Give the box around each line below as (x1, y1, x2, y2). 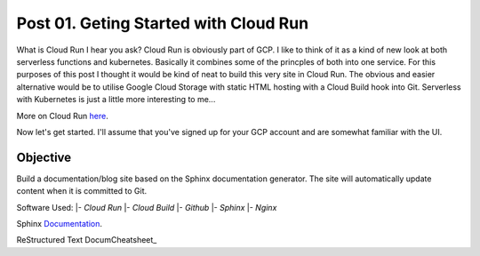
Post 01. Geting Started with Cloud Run (16, 13, 309, 33)
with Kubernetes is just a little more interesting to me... (16, 94, 216, 105)
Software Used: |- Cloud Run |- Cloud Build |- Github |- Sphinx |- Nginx (16, 202, 277, 212)
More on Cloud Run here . (16, 110, 108, 121)
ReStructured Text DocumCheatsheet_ (16, 235, 157, 245)
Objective (16, 149, 72, 164)
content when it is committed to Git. (16, 186, 148, 196)
